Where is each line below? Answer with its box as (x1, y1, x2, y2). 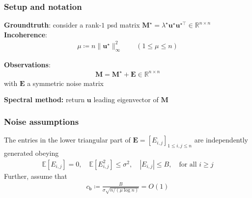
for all (179, 161, 197, 168)
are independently (194, 135, 248, 145)
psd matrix (107, 20, 140, 30)
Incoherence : (4, 29, 47, 39)
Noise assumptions (4, 115, 79, 127)
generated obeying (4, 148, 59, 158)
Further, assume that (4, 170, 67, 181)
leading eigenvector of (93, 94, 159, 105)
